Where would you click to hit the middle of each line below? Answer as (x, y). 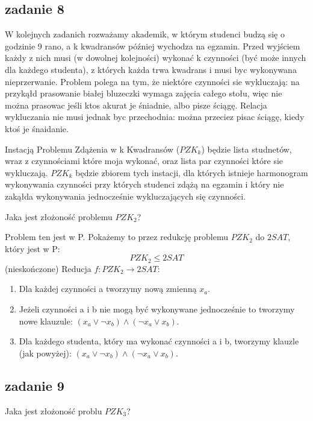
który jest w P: (33, 248)
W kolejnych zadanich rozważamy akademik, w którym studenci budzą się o (145, 34)
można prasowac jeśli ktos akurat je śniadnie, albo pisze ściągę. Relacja (136, 105)
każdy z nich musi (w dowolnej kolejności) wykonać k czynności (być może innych (156, 58)
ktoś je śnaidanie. (37, 128)
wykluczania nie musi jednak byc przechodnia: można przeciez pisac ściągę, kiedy (155, 117)
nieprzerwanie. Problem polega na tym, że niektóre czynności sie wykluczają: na (152, 81)
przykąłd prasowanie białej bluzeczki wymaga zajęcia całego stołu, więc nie (144, 93)
